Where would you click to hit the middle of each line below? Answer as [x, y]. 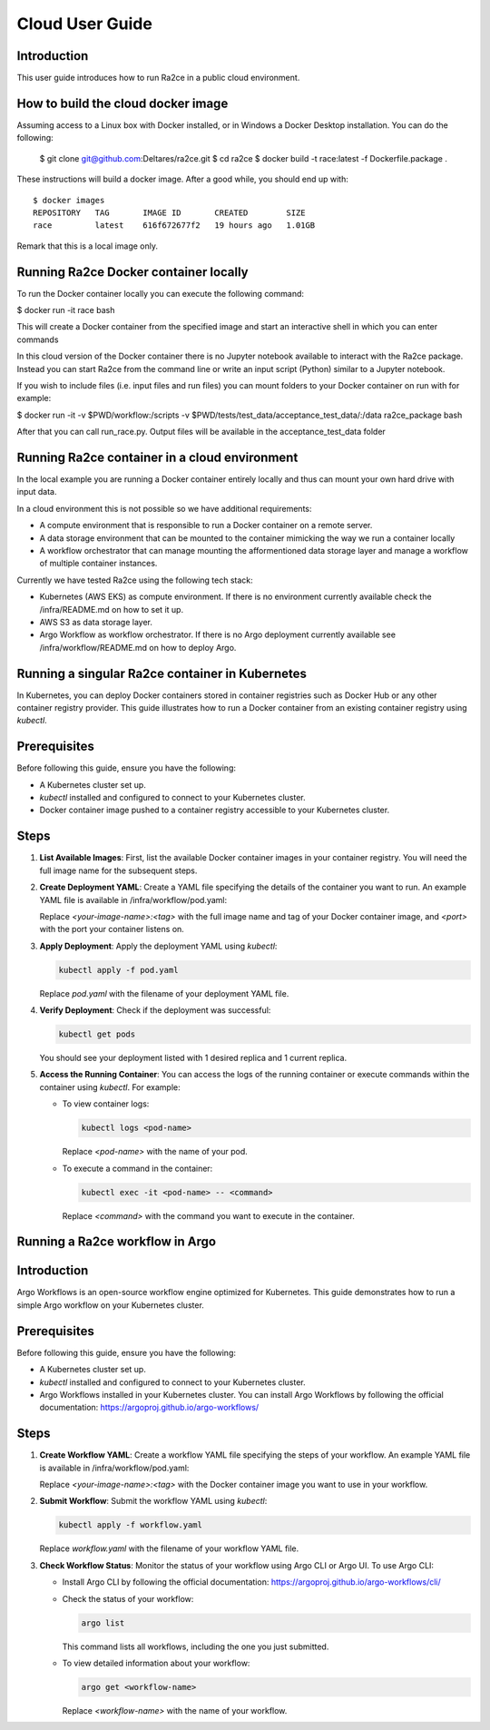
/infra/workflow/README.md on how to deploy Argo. [138, 647]
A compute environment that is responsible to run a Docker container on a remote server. [206, 526]
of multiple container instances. [98, 564]
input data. [37, 492]
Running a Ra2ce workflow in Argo [117, 1242]
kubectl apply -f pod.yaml [118, 970]
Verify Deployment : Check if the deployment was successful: [155, 1010]
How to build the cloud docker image [122, 103]
